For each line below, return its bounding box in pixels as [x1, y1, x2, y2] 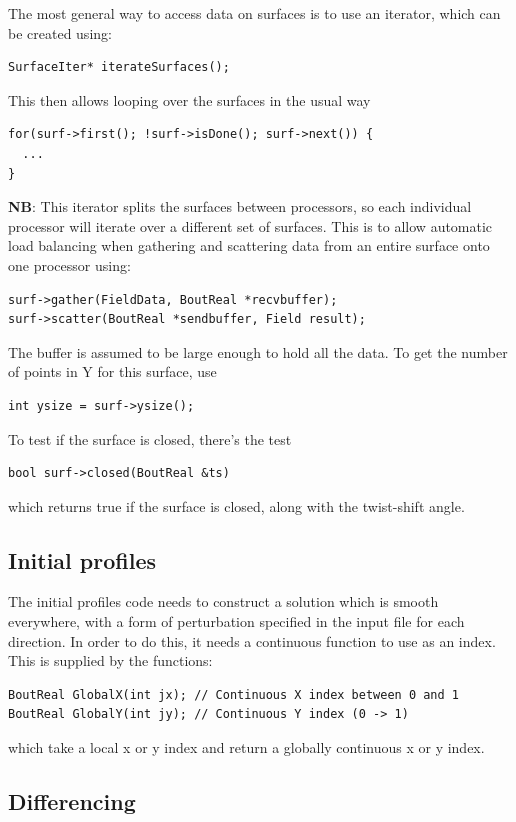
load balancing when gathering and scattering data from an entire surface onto [8, 235, 490, 256]
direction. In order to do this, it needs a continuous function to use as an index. [8, 630, 496, 651]
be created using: [8, 22, 112, 43]
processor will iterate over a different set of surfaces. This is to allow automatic [8, 215, 493, 236]
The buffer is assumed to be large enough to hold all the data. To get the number [8, 341, 508, 362]
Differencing [8, 786, 136, 817]
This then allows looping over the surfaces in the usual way [8, 89, 371, 110]
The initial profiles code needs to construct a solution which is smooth [8, 591, 439, 612]
